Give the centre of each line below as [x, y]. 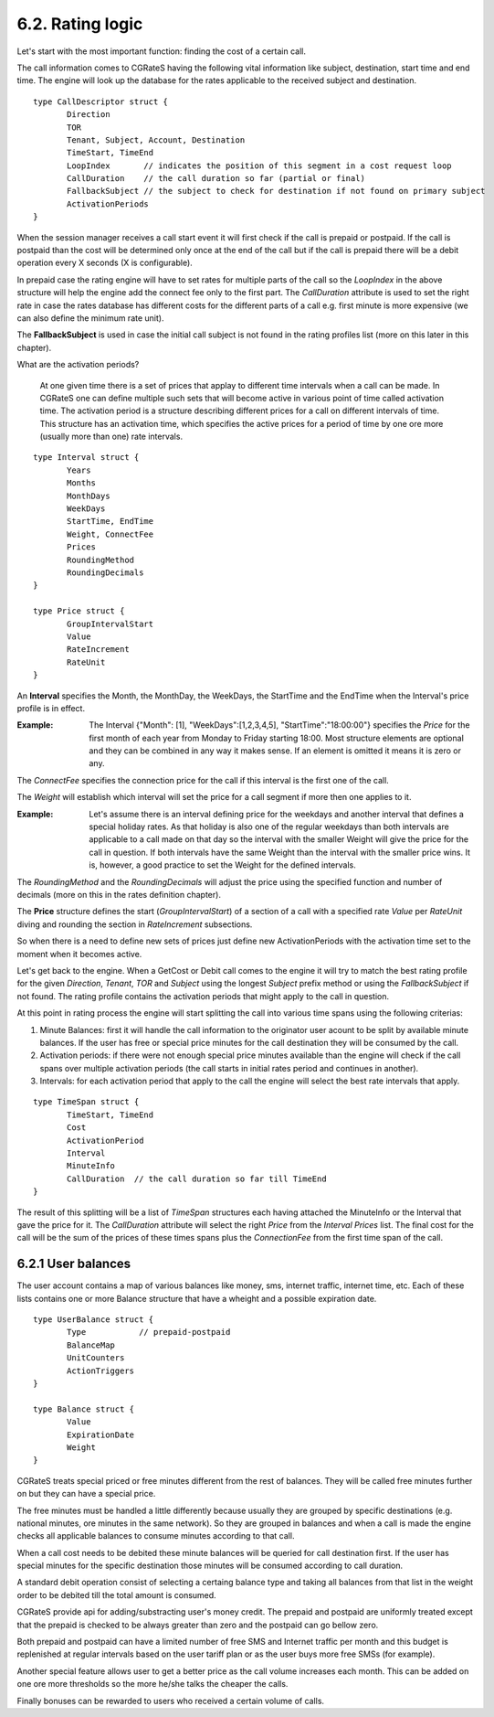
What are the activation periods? [78, 365]
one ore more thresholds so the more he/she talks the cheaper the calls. [152, 1684]
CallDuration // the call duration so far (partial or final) [216, 179]
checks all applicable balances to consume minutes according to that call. [156, 1536]
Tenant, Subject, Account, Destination [156, 140]
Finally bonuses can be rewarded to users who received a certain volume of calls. [170, 1701]
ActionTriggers [101, 1370]
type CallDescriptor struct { [101, 101]
